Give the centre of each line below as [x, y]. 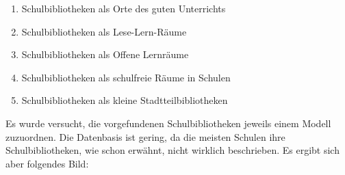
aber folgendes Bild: [47, 163]
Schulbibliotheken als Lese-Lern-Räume [104, 31]
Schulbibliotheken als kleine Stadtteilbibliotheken [125, 100]
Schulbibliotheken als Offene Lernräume [105, 54]
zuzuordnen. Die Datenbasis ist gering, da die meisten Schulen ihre [145, 136]
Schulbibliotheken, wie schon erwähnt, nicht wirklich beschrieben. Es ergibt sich [172, 150]
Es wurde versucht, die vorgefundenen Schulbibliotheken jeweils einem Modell [168, 123]
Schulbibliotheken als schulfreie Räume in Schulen [126, 77]
